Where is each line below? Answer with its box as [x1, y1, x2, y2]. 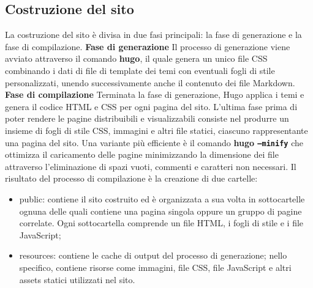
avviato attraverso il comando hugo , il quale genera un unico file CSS [5, 52, 268, 65]
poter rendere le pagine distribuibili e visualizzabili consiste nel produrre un [5, 112, 289, 125]
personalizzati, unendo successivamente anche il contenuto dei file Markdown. [5, 76, 295, 89]
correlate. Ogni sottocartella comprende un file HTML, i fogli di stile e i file [19, 216, 304, 229]
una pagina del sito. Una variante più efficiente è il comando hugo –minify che [5, 136, 303, 149]
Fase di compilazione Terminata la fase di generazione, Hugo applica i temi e [5, 88, 304, 101]
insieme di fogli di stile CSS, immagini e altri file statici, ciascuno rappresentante [5, 124, 308, 136]
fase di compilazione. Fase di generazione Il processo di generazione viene [5, 40, 290, 53]
